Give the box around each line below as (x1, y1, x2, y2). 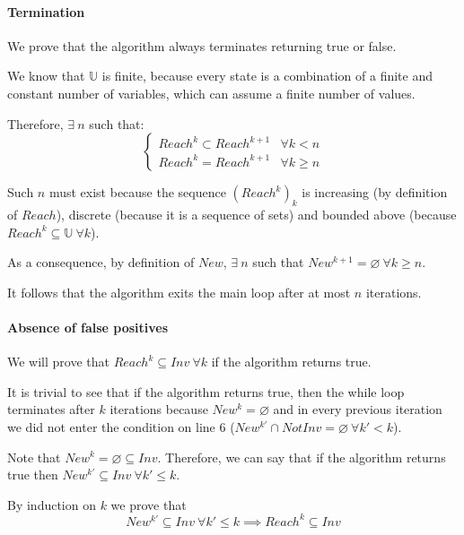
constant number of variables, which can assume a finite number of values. (7, 83, 416, 102)
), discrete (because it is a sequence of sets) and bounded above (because (56, 204, 457, 223)
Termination (7, 2, 85, 21)
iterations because (109, 400, 208, 419)
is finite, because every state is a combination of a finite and (101, 66, 433, 85)
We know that (7, 66, 85, 85)
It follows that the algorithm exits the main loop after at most (7, 282, 351, 301)
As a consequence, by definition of (7, 253, 195, 272)
